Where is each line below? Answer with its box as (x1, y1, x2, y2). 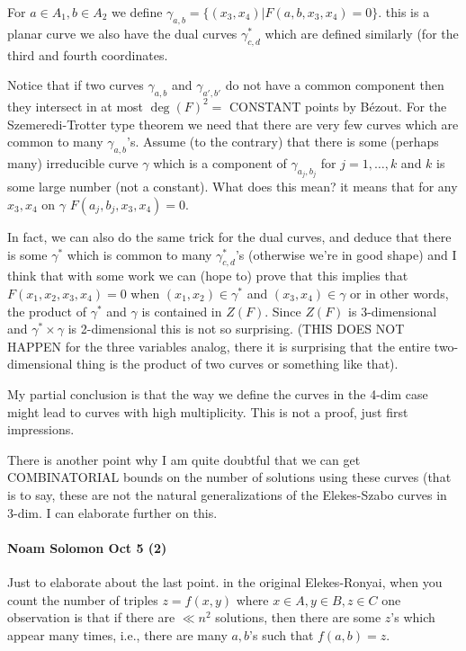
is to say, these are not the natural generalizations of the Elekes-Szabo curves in (7, 485, 447, 504)
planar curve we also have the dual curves (7, 23, 237, 42)
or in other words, (350, 283, 449, 302)
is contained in (141, 301, 222, 320)
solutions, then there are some (215, 608, 381, 627)
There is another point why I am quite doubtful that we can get (7, 450, 361, 468)
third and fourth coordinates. (7, 45, 168, 64)
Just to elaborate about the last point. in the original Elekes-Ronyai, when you (7, 572, 443, 591)
